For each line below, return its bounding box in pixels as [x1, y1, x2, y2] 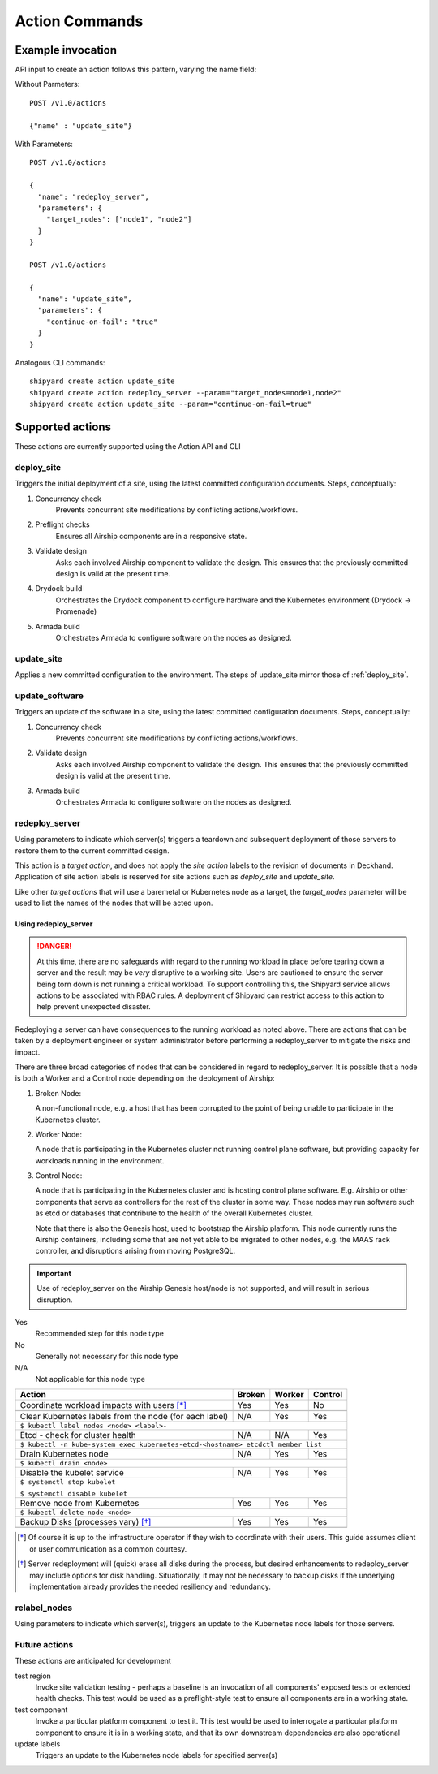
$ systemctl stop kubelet [19, 1478, 116, 1487]
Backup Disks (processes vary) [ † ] [19, 1517, 152, 1528]
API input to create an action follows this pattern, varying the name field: [15, 65, 257, 75]
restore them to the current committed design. [15, 845, 170, 856]
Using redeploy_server [15, 919, 93, 929]
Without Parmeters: [15, 80, 80, 89]
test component [15, 1705, 68, 1715]
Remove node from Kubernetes [19, 1498, 140, 1509]
